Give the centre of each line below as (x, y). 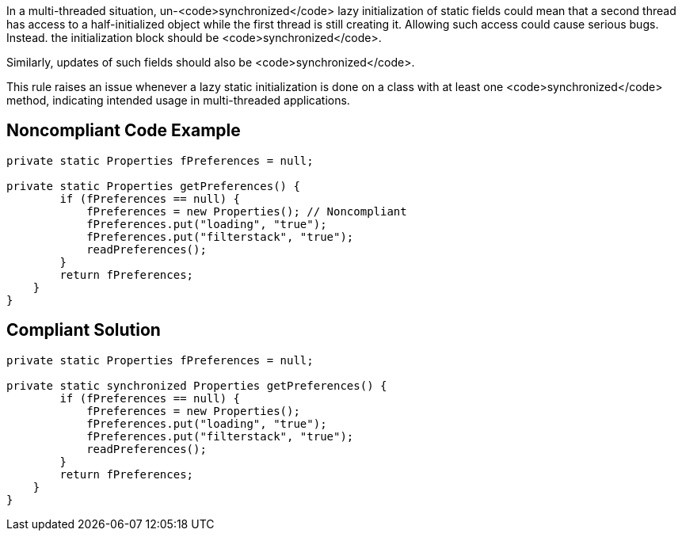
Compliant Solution (84, 330)
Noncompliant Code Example (124, 131)
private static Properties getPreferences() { (153, 186)
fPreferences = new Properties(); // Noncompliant (247, 211)
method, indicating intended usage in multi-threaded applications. (178, 100)
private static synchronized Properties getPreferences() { (197, 385)
